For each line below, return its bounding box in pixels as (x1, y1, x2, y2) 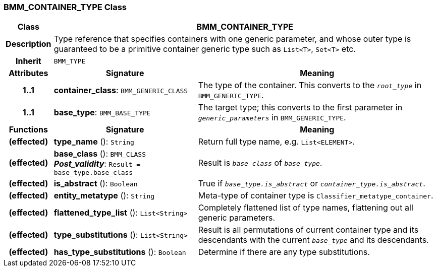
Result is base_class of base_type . (198, 157, 322, 168)
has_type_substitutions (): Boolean (53, 247, 186, 257)
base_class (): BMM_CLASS (53, 149, 146, 159)
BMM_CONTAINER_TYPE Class (4, 2, 127, 12)
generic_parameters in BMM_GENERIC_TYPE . (198, 112, 346, 123)
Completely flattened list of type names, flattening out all (198, 202, 413, 213)
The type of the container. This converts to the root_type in (198, 80, 422, 91)
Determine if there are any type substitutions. (198, 247, 370, 257)
